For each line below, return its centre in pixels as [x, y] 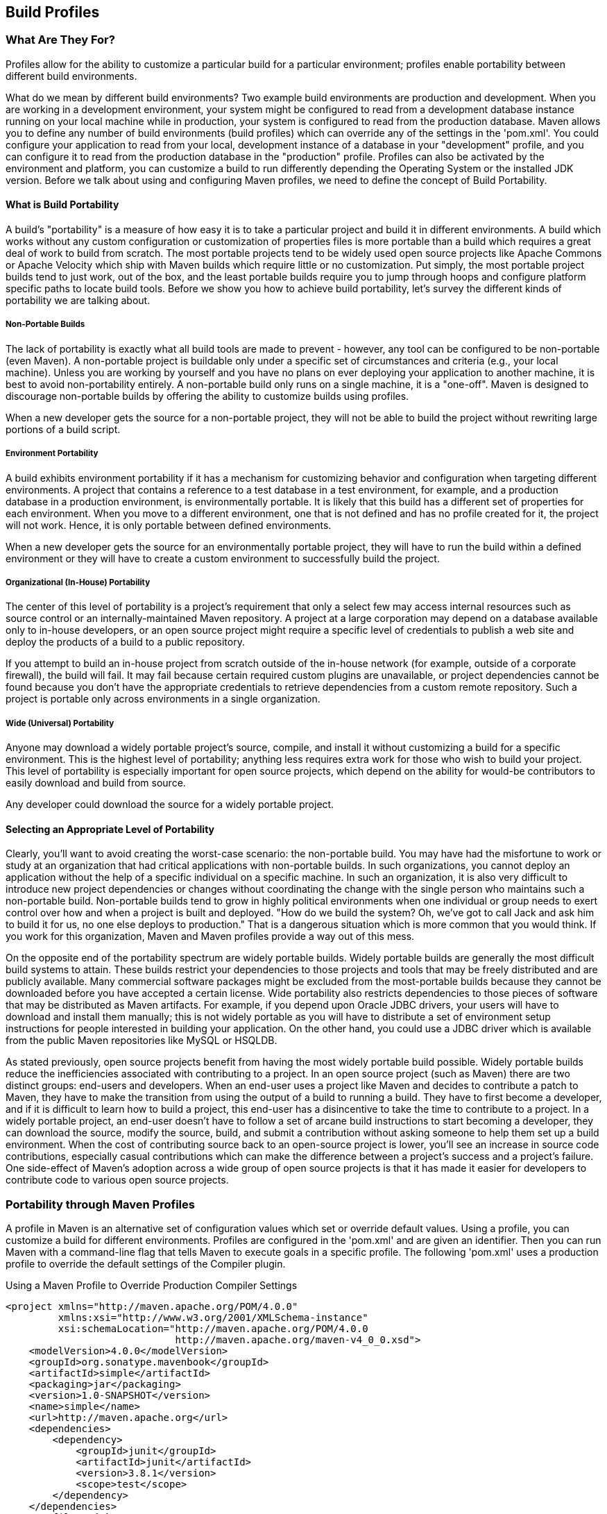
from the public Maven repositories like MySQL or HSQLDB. [142, 1041]
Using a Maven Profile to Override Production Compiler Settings [152, 1286]
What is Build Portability [62, 205]
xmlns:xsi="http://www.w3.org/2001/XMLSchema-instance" [213, 1318]
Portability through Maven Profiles [100, 1204]
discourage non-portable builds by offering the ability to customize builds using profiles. [207, 396]
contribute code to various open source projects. [117, 1180]
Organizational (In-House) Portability [78, 582]
